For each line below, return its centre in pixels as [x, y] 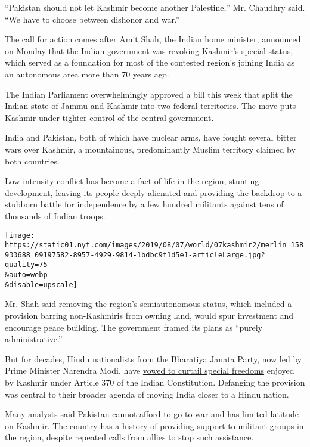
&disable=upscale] [41, 285]
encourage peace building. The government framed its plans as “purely [134, 327]
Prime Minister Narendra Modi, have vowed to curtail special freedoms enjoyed [150, 370]
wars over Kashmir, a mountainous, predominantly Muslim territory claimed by [150, 149]
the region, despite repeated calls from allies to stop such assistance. [129, 437]
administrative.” [34, 339]
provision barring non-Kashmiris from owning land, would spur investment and [149, 316]
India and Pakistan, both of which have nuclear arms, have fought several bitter [151, 137]
